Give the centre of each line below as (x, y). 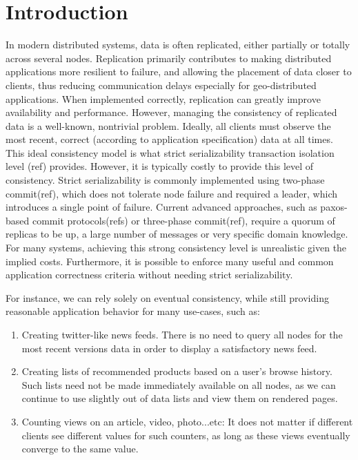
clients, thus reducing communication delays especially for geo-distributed (161, 85)
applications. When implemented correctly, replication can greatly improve (163, 98)
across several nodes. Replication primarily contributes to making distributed (169, 58)
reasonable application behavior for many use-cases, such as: (133, 311)
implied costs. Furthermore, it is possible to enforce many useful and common (170, 261)
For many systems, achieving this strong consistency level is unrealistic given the (176, 248)
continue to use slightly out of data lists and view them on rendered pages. (180, 398)
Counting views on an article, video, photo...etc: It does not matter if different (187, 421)
